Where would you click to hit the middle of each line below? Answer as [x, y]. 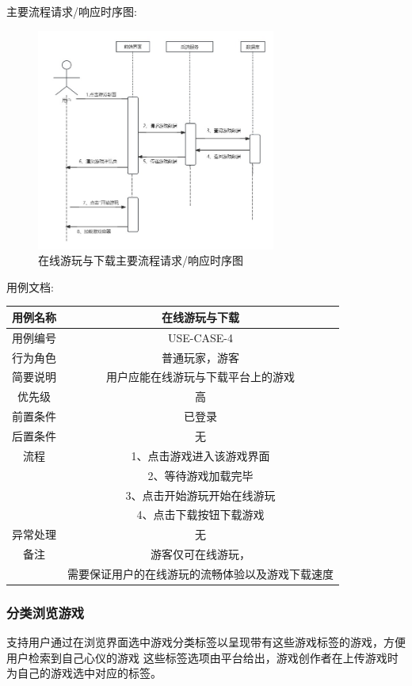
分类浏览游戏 [46, 612]
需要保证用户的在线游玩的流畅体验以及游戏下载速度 [200, 573]
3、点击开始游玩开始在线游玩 [200, 495]
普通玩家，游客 [200, 357]
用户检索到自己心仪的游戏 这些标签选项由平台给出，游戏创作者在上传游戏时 [202, 657]
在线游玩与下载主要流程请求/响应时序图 [141, 260]
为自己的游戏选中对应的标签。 [84, 673]
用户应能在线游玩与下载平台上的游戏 [200, 377]
